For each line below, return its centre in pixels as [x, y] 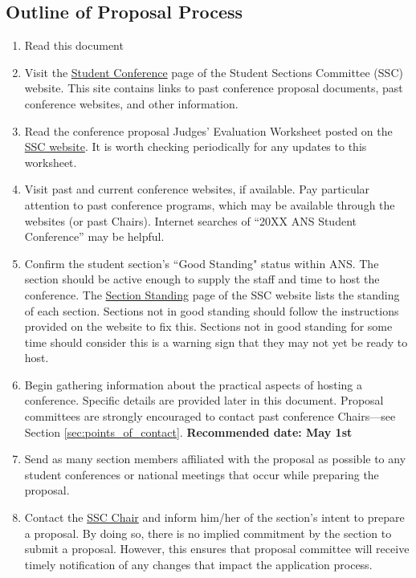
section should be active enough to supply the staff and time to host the [202, 279]
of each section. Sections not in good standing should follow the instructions [212, 310]
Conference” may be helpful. [94, 236]
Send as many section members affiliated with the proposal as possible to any [215, 459]
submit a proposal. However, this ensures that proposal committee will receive [217, 549]
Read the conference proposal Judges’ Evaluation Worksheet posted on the [208, 130]
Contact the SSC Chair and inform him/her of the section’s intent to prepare [214, 517]
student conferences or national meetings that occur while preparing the [202, 474]
